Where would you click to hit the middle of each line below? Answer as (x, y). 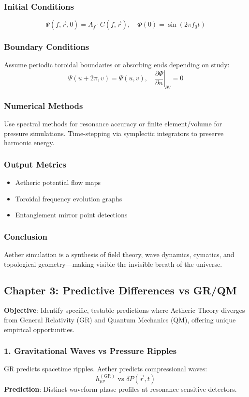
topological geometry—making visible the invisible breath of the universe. (113, 264)
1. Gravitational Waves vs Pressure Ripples (90, 351)
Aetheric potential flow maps (58, 182)
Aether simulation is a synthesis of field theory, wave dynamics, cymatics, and (119, 254)
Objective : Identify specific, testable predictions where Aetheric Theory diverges (124, 310)
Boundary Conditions (47, 47)
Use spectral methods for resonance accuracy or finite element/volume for (113, 124)
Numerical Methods (44, 105)
